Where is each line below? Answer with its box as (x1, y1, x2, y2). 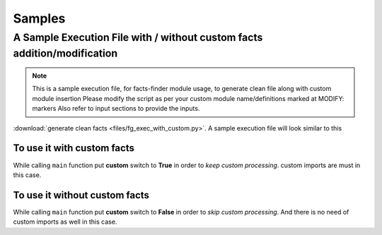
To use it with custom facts (13, 142, 134, 155)
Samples (13, 11, 66, 26)
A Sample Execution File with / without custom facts (13, 31, 263, 44)
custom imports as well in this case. (13, 217, 117, 226)
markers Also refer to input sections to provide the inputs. (32, 104, 200, 113)
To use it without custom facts (13, 189, 150, 201)
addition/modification (13, 47, 118, 60)
